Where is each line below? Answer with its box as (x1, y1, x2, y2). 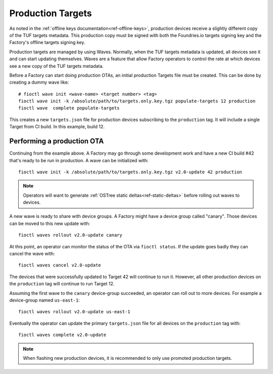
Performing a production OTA (9, 137, 104, 145)
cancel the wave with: (9, 251, 55, 257)
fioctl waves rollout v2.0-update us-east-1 (18, 309, 131, 315)
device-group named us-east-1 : (9, 297, 80, 303)
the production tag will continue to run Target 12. (9, 281, 115, 287)
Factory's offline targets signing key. (9, 40, 85, 46)
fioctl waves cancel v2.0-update (18, 263, 101, 268)
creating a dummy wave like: (9, 79, 69, 86)
